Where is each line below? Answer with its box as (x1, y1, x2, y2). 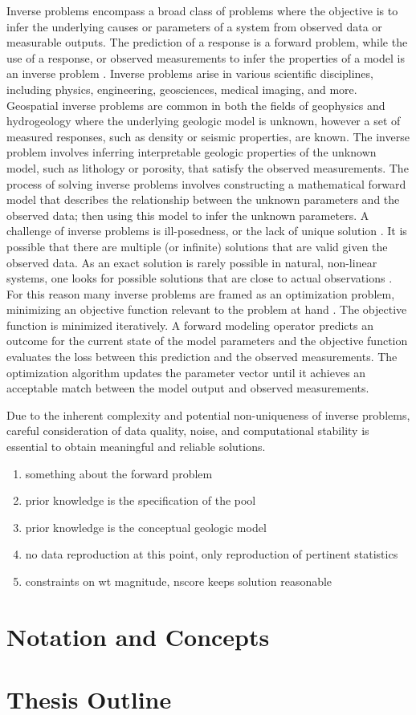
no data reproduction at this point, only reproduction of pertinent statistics (25, 546, 398, 563)
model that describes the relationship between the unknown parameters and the (6, 191, 400, 208)
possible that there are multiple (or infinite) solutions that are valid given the (6, 238, 388, 254)
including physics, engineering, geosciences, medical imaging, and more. (6, 80, 357, 97)
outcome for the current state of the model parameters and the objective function (6, 332, 408, 349)
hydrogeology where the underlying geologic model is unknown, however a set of (6, 112, 401, 129)
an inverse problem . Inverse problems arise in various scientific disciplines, (6, 65, 373, 82)
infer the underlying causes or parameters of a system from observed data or (6, 18, 382, 35)
